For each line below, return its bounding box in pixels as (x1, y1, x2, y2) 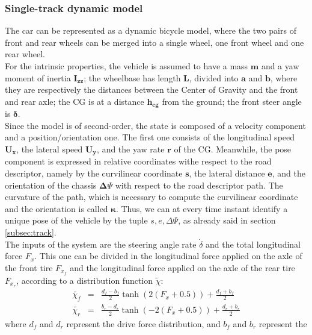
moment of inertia (5, 71, 71, 84)
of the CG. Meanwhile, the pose (174, 143, 292, 155)
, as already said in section (178, 214, 276, 227)
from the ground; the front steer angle (162, 95, 302, 107)
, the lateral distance (189, 167, 265, 180)
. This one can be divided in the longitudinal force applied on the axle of (34, 249, 302, 262)
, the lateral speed (16, 143, 83, 155)
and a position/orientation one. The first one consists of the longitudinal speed (5, 131, 295, 143)
